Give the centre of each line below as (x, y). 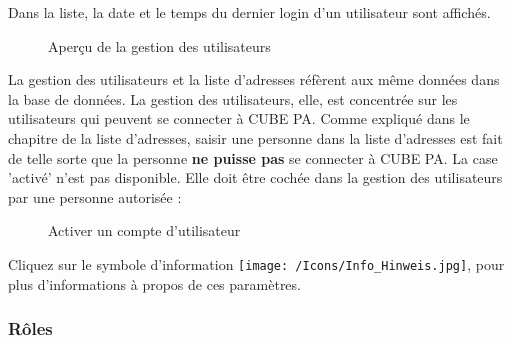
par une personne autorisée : (95, 196)
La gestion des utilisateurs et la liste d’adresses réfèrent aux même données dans (254, 79)
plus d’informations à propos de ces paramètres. (154, 283)
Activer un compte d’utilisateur (144, 230)
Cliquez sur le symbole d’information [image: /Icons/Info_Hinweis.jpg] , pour (256, 263)
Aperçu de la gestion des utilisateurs (159, 45)
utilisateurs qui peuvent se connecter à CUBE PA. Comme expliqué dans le (239, 118)
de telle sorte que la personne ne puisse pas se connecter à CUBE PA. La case (253, 157)
